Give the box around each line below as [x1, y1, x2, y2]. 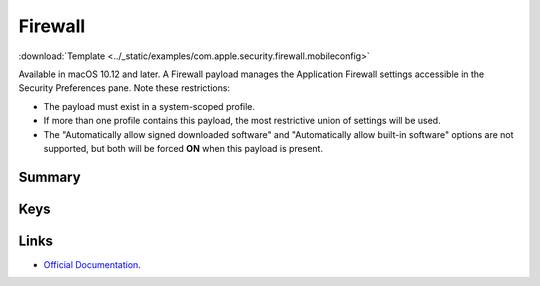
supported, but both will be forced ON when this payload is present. [43, 142, 324, 154]
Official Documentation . [43, 258, 142, 270]
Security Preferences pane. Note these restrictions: [18, 82, 230, 94]
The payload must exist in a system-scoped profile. [43, 100, 255, 112]
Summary [18, 168, 81, 185]
